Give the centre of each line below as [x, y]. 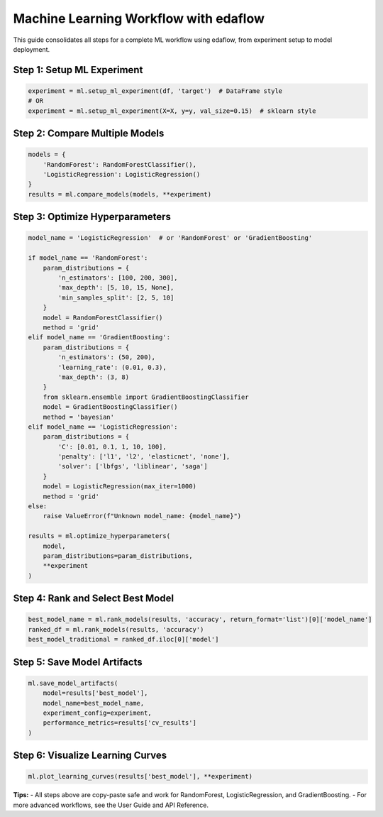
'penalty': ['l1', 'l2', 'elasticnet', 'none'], [144, 457]
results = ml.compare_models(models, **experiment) [120, 194]
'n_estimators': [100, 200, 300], [118, 278]
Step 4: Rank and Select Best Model [93, 599]
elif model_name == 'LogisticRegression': [103, 427]
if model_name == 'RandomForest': [88, 258]
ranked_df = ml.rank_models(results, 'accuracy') [116, 629]
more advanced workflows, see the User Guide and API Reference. [111, 805]
